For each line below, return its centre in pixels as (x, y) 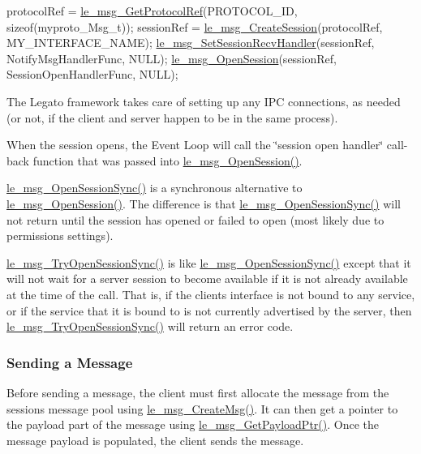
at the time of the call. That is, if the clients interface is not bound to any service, (211, 294)
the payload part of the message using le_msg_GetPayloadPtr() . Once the (193, 424)
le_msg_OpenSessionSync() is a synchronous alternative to (155, 188)
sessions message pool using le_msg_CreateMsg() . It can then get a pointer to (202, 408)
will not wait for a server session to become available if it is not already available (207, 278)
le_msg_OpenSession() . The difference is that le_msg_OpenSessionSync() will (204, 203)
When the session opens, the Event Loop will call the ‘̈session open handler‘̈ (195, 145)
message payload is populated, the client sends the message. (155, 440)
